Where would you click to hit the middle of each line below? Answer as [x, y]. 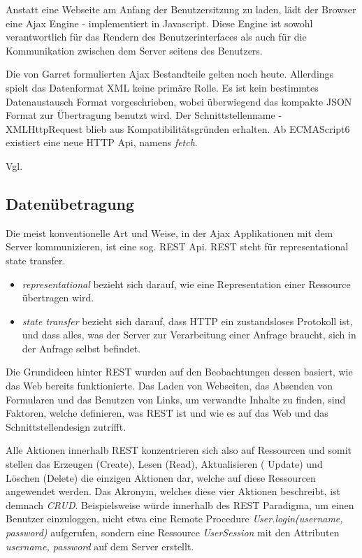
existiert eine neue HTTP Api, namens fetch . [102, 142]
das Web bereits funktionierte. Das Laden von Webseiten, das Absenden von [169, 386]
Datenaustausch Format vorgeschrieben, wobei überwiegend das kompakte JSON [179, 101]
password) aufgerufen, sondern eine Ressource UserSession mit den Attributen [173, 532]
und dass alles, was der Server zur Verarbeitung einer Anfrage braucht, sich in [189, 335]
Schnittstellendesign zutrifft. [66, 426]
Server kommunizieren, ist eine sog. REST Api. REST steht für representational [177, 246]
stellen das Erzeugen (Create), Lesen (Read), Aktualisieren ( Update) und [164, 464]
